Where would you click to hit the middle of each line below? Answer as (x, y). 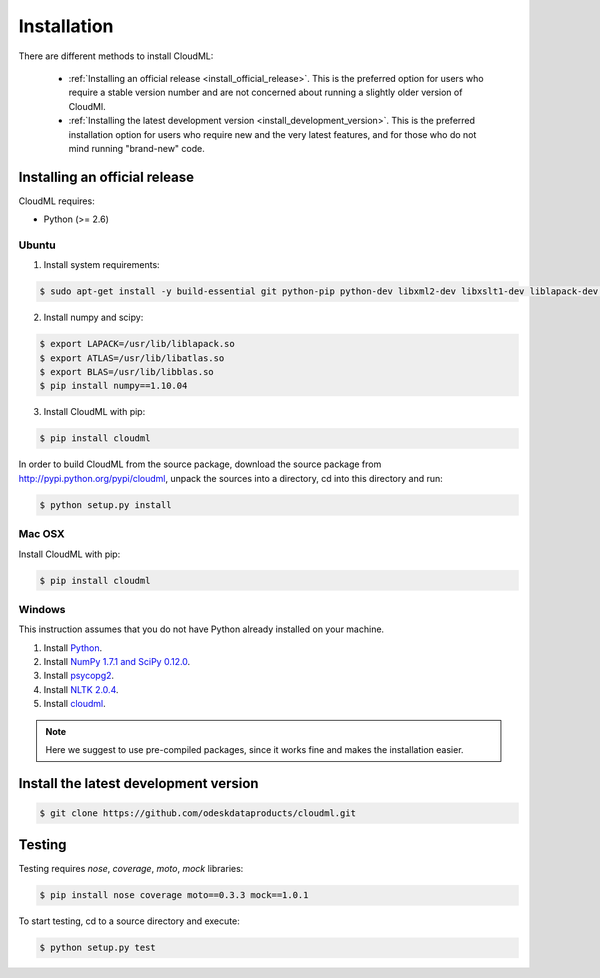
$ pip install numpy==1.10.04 (113, 386)
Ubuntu (37, 245)
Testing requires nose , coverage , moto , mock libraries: (131, 869)
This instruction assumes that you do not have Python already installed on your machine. (201, 629)
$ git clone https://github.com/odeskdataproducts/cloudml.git (198, 813)
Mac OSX (41, 534)
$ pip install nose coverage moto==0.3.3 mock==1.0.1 (174, 895)
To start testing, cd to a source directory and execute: (129, 921)
